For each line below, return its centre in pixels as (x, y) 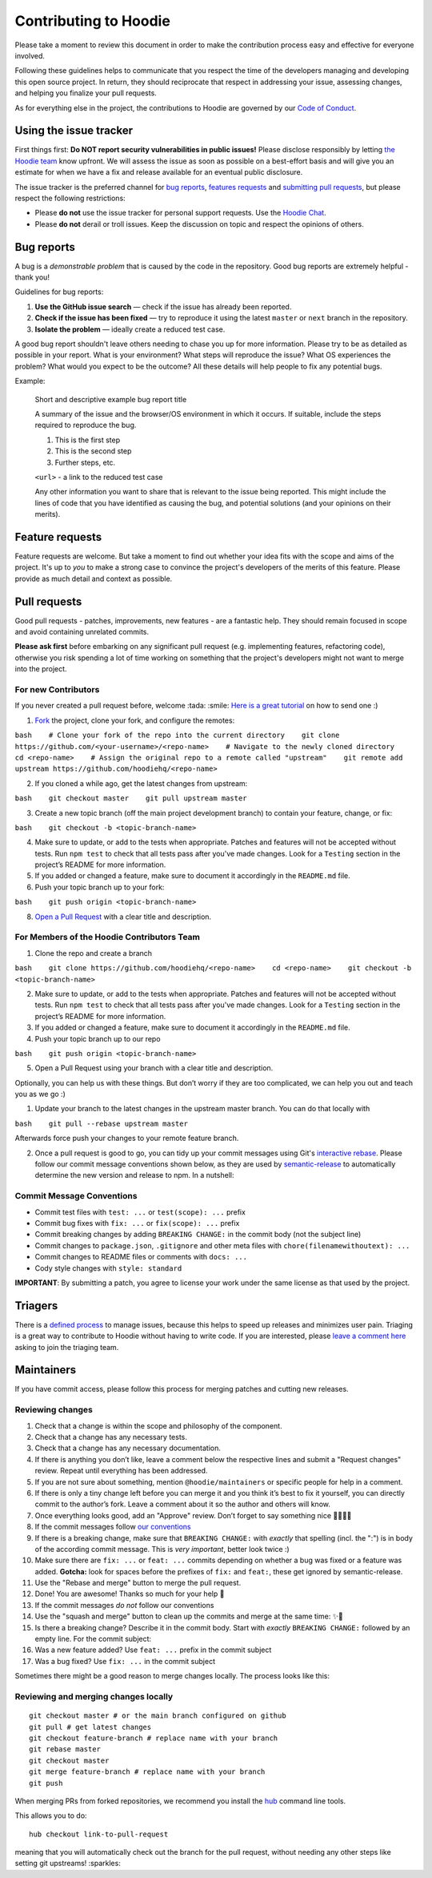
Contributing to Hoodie (93, 21)
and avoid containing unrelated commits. (82, 632)
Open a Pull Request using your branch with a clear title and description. (154, 1068)
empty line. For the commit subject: (93, 1639)
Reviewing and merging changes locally (94, 1696)
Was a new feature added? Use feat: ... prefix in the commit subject (153, 1650)
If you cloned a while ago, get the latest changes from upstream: (141, 783)
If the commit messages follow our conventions (113, 1527)
